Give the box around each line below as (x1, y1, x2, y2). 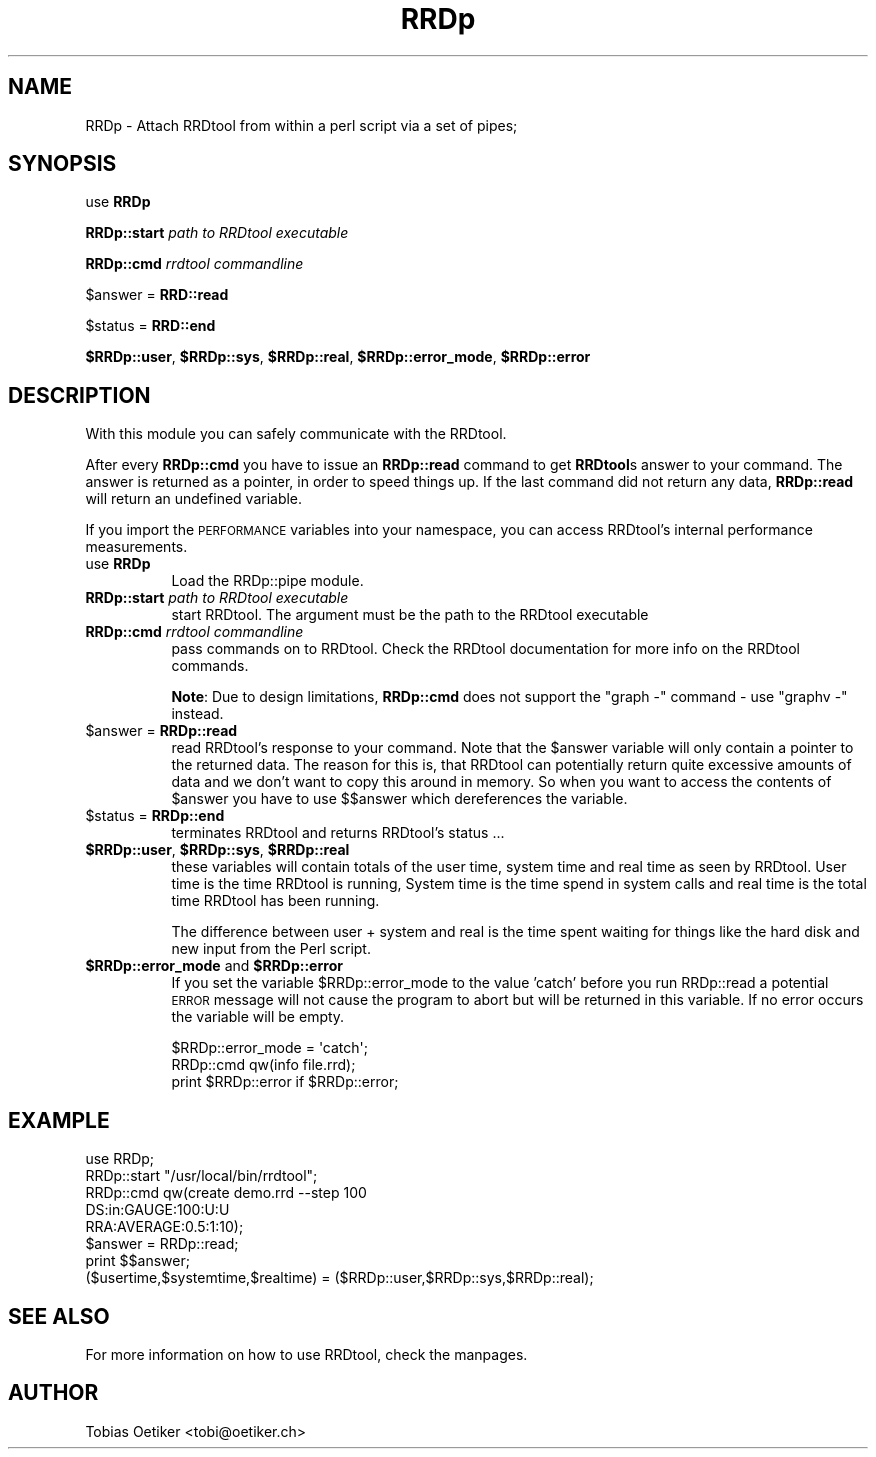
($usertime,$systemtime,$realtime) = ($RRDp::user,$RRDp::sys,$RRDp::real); (85, 1269, 594, 1287)
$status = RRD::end (85, 317, 216, 335)
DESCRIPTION (8, 382, 151, 408)
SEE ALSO (8, 1303, 110, 1329)
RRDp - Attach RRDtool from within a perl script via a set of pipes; (85, 116, 518, 134)
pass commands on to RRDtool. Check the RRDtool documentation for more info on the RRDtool (171, 640, 800, 658)
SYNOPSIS (8, 151, 117, 177)
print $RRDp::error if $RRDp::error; (171, 1073, 399, 1091)
